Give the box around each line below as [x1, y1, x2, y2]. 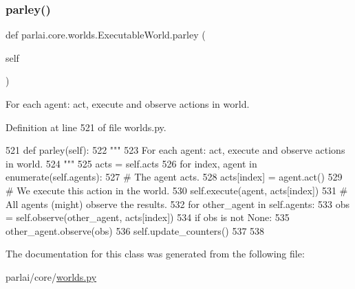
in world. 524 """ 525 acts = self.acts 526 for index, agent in [6, 156, 257, 170]
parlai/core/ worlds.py [6, 269, 97, 284]
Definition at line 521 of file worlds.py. [6, 119, 166, 134]
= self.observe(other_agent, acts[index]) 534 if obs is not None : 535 [6, 210, 290, 224]
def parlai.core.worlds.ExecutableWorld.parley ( [6, 27, 206, 42]
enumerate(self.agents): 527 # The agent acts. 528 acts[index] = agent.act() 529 [6, 170, 343, 184]
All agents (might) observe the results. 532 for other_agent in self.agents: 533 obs [6, 196, 350, 211]
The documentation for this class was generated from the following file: [6, 246, 305, 261]
